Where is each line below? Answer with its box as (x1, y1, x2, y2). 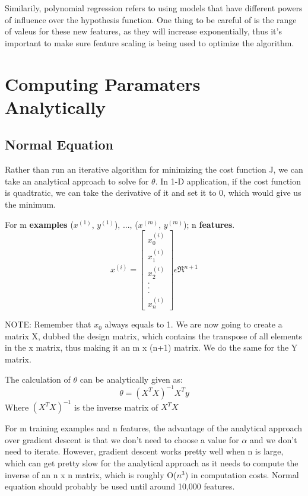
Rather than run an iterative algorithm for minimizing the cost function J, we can (5, 163, 303, 176)
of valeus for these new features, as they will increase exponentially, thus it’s (5, 25, 282, 37)
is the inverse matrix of (74, 400, 158, 413)
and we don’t (249, 433, 297, 446)
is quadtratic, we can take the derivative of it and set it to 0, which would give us (5, 186, 301, 199)
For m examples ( (5, 218, 74, 230)
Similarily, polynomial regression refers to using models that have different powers (5, 2, 303, 14)
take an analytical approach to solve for (5, 174, 149, 187)
